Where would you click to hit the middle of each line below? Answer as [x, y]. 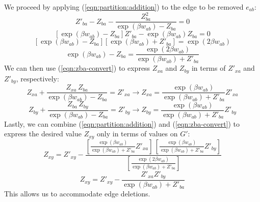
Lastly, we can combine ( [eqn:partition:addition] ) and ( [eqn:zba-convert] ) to [122, 123]
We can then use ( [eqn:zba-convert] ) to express [77, 68]
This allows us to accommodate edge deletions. [77, 194]
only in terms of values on [137, 134]
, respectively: [37, 78]
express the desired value [43, 134]
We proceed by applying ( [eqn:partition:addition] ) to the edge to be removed [124, 7]
